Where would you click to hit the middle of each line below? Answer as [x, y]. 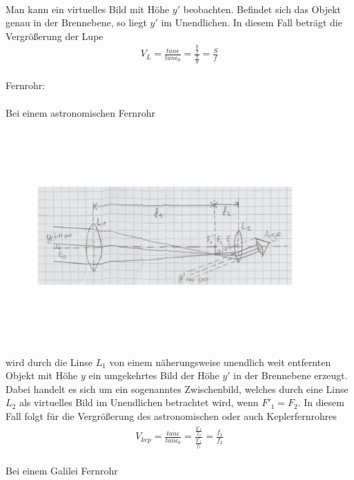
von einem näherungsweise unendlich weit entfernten [220, 362]
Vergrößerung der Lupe [55, 36]
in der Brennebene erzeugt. [291, 375]
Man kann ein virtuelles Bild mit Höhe [88, 9]
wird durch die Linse [49, 362]
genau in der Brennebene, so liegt [76, 22]
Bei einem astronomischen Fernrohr [80, 112]
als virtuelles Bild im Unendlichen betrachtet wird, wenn [139, 402]
